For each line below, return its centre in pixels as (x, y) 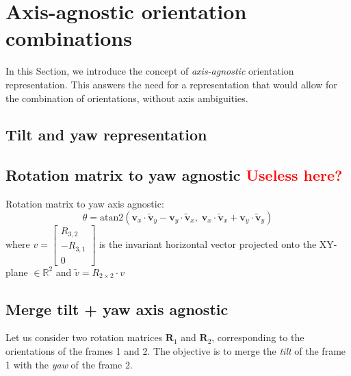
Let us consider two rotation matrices (84, 337)
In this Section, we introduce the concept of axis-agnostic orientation (150, 71)
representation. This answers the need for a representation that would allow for (171, 84)
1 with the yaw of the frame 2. (69, 364)
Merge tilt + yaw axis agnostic (117, 309)
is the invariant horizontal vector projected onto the (208, 243)
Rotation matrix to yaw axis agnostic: (85, 204)
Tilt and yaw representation (106, 135)
